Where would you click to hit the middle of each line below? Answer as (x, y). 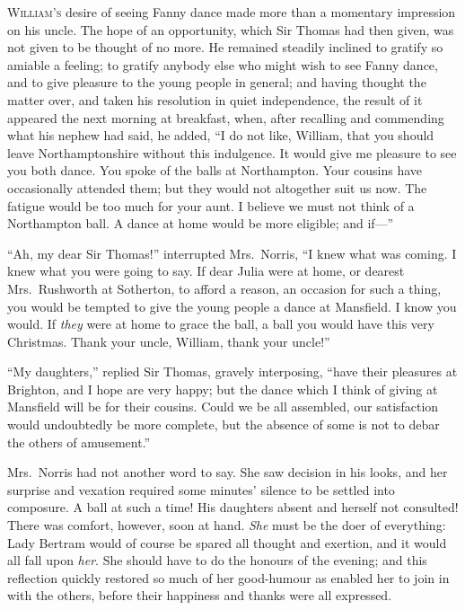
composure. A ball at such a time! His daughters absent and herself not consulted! (233, 507)
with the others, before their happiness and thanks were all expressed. (200, 595)
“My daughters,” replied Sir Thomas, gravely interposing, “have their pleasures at (232, 371)
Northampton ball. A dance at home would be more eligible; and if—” (201, 223)
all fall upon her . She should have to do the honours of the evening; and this (217, 560)
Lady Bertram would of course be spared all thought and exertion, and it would (227, 542)
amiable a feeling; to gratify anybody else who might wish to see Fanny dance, (223, 64)
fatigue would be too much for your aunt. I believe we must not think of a (211, 205)
